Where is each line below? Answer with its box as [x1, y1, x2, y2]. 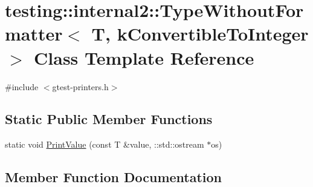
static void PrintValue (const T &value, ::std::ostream [5, 138, 204, 151]
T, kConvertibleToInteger [91, 21, 309, 46]
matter [5, 21, 63, 46]
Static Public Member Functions [5, 110, 213, 128]
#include [5, 80, 39, 93]
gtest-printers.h [52, 80, 109, 93]
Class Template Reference [34, 45, 254, 70]
